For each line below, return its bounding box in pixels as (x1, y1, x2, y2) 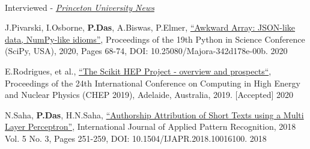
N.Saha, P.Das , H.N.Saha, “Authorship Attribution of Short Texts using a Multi (5, 108, 304, 121)
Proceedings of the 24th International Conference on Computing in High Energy (5, 76, 300, 89)
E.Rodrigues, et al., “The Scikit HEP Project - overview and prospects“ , (5, 64, 272, 77)
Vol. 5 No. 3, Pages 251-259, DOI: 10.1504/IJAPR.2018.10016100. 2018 (5, 132, 267, 144)
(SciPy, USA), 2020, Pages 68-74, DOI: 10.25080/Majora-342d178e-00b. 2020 (5, 44, 288, 57)
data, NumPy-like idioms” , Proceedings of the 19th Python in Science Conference (5, 32, 305, 45)
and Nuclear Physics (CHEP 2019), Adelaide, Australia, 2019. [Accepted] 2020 (5, 88, 294, 101)
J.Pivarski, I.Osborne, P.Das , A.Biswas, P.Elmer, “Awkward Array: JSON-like (5, 21, 296, 34)
